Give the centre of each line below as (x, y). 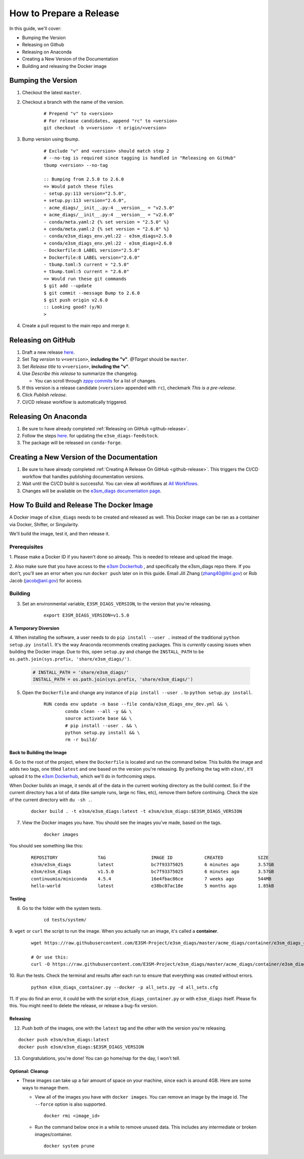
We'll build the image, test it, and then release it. (60, 534)
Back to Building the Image (38, 753)
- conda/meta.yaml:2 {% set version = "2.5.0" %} (107, 222)
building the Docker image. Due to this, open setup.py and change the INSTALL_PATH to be (107, 652)
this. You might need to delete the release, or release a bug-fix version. (84, 1006)
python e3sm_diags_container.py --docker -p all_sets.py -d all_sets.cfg (125, 987)
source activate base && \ (99, 719)
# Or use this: (50, 957)
